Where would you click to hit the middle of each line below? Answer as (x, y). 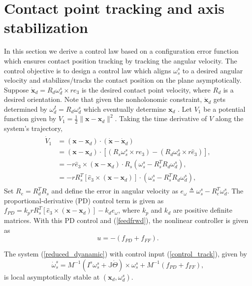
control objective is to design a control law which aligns (88, 70)
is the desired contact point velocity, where (146, 89)
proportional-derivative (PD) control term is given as (84, 200)
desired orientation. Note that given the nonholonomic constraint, (103, 99)
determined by (26, 109)
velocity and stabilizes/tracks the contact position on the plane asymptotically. (123, 80)
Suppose (16, 89)
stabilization (46, 27)
